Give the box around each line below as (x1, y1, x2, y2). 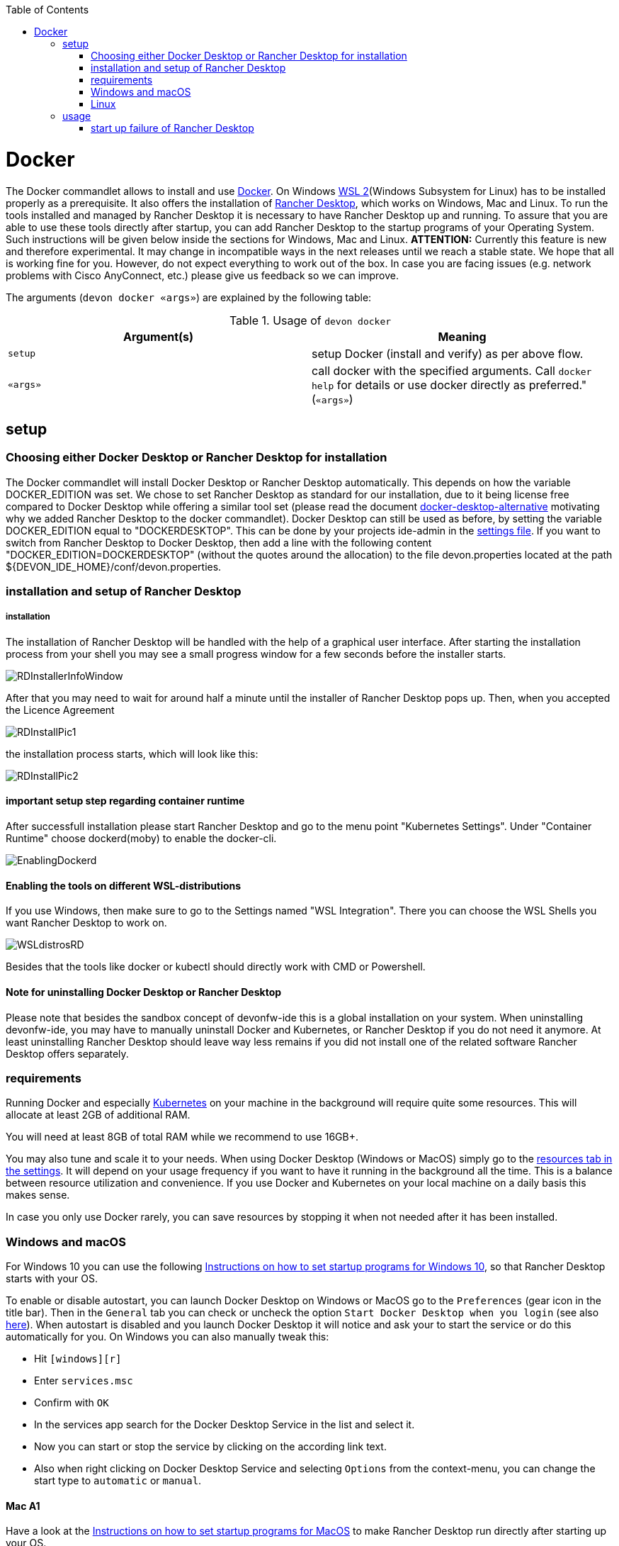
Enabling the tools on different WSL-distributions (6, 879, 242, 892)
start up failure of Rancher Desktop (91, 122, 254, 134)
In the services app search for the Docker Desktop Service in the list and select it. (34, 1418, 415, 1431)
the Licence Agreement (6, 703, 115, 716)
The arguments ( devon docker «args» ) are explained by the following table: (6, 291, 372, 303)
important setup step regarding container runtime (6, 795, 245, 807)
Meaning (438, 329, 487, 344)
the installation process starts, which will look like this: (6, 747, 259, 760)
